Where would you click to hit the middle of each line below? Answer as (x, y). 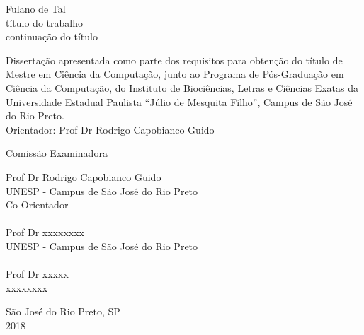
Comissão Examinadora (57, 153)
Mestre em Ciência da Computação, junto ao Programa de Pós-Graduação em (175, 74)
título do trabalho (44, 22)
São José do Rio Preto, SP (63, 311)
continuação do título (52, 36)
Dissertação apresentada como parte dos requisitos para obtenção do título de (174, 60)
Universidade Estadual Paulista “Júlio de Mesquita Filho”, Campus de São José (179, 101)
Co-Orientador (37, 205)
